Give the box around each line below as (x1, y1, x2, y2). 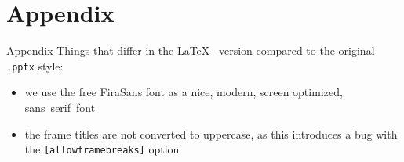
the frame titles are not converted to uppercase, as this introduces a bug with (24, 125, 398, 142)
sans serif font (24, 99, 96, 115)
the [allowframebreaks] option (24, 141, 180, 157)
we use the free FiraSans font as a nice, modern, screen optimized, (24, 84, 343, 100)
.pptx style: (6, 57, 64, 74)
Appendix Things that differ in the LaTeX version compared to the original (6, 42, 375, 59)
